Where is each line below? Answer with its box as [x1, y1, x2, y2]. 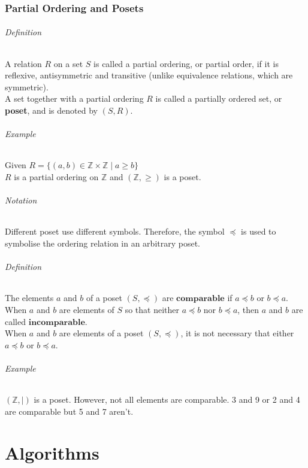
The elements [5, 291, 54, 304]
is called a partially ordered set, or [155, 92, 282, 105]
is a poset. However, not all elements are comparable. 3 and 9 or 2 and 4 [34, 393, 300, 406]
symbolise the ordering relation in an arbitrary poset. [5, 236, 201, 249]
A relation [5, 57, 42, 69]
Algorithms [5, 440, 99, 464]
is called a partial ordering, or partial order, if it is [93, 57, 279, 69]
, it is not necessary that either [180, 327, 294, 339]
